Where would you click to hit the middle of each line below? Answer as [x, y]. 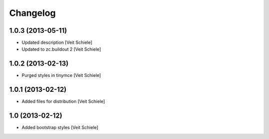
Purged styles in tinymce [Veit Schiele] [61, 75]
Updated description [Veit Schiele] [57, 43]
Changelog [32, 13]
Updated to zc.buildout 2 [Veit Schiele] [62, 49]
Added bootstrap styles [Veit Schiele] [60, 128]
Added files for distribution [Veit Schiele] [63, 101]
